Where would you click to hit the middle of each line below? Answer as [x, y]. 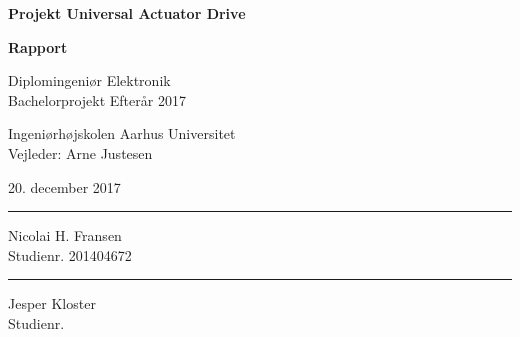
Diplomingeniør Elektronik [89, 80]
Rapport [38, 46]
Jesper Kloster [52, 303]
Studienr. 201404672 [70, 254]
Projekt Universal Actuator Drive [127, 13]
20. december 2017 [64, 186]
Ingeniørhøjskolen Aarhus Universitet [122, 133]
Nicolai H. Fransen [65, 235]
